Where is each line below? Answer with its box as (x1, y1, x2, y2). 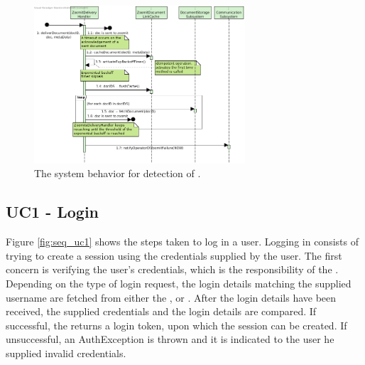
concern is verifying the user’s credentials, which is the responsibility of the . (6, 262, 339, 277)
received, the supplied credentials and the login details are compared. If (6, 304, 317, 319)
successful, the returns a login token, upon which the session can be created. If (6, 317, 347, 332)
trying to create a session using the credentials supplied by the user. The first (6, 248, 342, 263)
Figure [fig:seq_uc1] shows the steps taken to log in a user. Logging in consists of (6, 234, 359, 249)
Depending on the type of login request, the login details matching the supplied (6, 275, 352, 290)
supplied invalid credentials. (6, 345, 126, 360)
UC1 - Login (6, 201, 99, 223)
